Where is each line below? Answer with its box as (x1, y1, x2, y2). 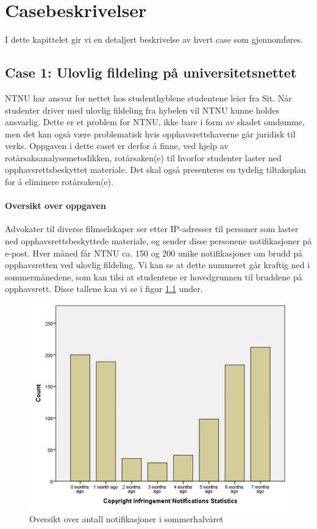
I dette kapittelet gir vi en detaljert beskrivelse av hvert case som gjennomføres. (5, 33, 303, 46)
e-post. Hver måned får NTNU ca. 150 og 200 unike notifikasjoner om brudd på (5, 246, 302, 259)
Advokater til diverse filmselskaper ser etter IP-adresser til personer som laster (5, 222, 299, 235)
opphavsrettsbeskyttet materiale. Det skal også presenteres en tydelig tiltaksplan (5, 163, 306, 176)
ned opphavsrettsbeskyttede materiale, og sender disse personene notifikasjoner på (5, 235, 312, 247)
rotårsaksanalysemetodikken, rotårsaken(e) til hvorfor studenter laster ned (5, 151, 282, 164)
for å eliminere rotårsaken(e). (5, 175, 113, 188)
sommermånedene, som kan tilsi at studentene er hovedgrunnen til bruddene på (5, 270, 302, 283)
